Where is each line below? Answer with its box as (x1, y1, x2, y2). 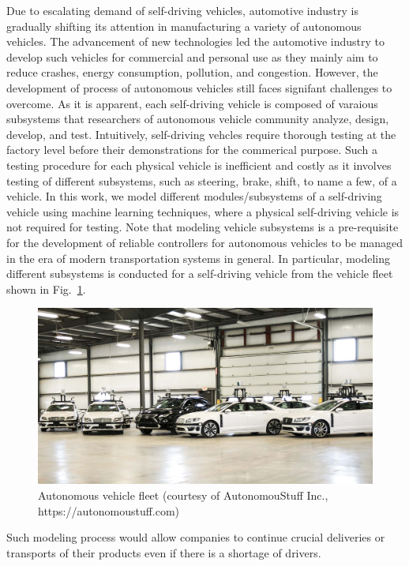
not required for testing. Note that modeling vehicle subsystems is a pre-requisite (6, 219, 399, 235)
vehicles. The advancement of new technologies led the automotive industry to (6, 33, 385, 50)
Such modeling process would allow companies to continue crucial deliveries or (6, 529, 385, 545)
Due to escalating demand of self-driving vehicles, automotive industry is (6, 2, 358, 18)
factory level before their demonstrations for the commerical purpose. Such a (6, 141, 377, 158)
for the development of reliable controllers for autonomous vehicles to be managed (6, 234, 403, 250)
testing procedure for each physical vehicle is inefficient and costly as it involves (6, 156, 392, 173)
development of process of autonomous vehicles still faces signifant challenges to (6, 79, 392, 96)
